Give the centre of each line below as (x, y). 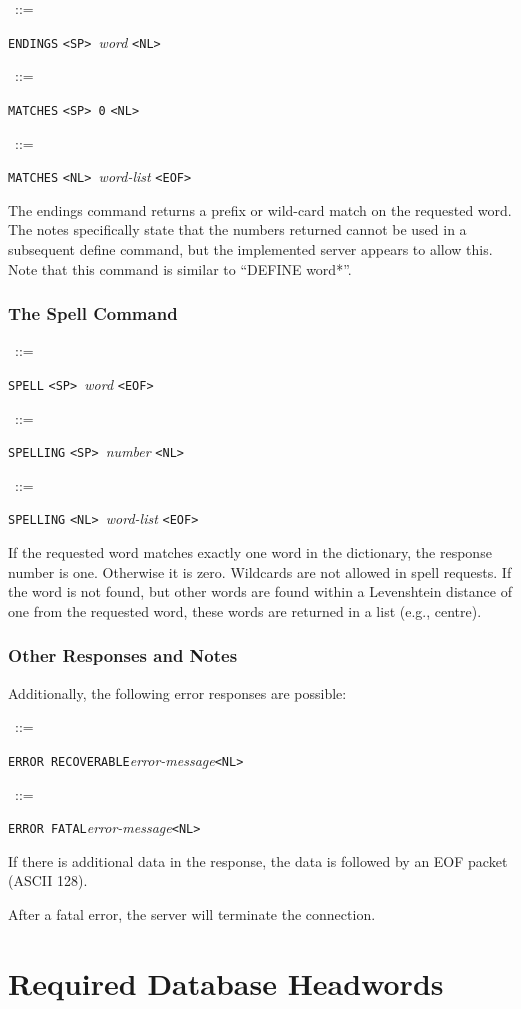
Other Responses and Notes (123, 655)
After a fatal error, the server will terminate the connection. (192, 913)
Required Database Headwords (226, 982)
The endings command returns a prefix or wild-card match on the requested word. (260, 209)
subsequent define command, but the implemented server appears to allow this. (250, 248)
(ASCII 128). (48, 880)
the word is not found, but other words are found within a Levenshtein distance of (260, 591)
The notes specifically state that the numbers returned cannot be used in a (237, 229)
